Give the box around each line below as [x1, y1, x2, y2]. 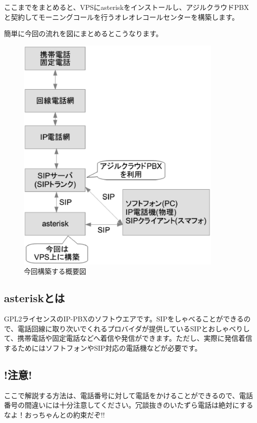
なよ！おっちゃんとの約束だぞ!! [4, 409, 105, 420]
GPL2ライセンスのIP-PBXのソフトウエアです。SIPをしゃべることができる [4, 313, 244, 323]
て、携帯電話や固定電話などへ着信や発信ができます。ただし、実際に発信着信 [4, 333, 253, 343]
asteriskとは [4, 290, 65, 306]
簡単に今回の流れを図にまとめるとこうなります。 [4, 28, 163, 39]
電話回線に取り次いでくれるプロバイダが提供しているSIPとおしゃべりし [17, 323, 250, 333]
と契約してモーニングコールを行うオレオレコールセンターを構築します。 [4, 11, 239, 22]
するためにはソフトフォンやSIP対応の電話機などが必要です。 [4, 342, 202, 353]
